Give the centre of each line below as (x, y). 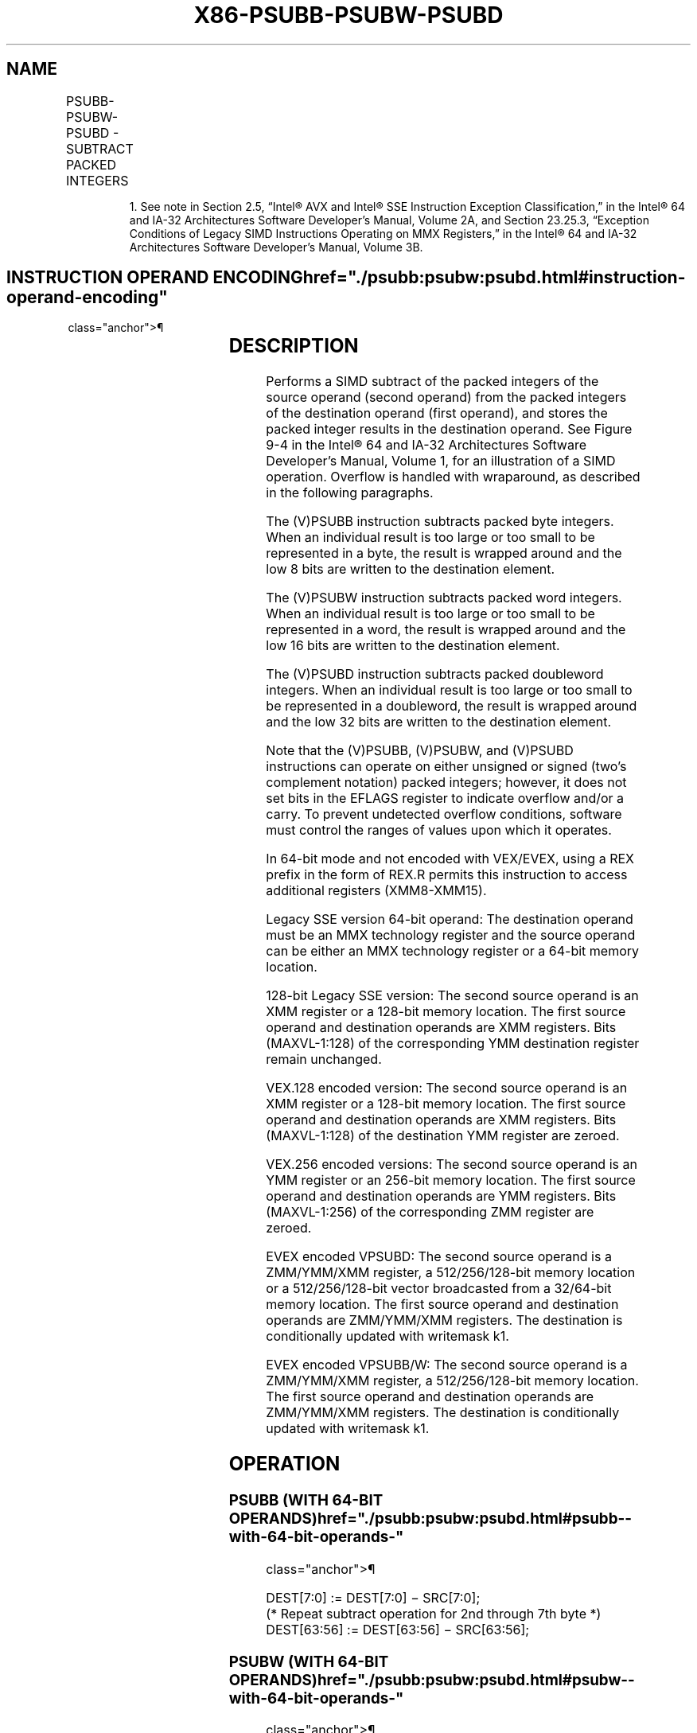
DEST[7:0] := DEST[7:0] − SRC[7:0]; (373, 1597)
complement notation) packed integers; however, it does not (446, 783)
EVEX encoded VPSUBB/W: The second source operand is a (447, 1365)
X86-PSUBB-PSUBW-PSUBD (348, 15)
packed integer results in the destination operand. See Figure (449, 429)
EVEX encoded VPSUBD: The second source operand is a (439, 1257)
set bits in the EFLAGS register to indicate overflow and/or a (445, 798)
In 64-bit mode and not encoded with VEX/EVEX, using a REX (450, 859)
